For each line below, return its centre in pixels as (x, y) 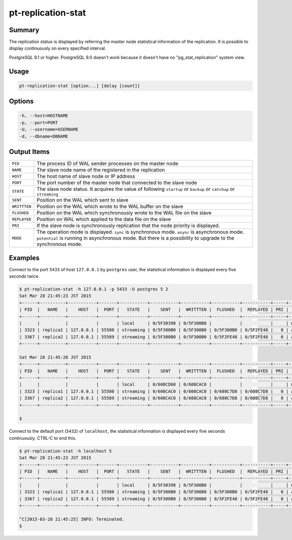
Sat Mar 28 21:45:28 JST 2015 (55, 357)
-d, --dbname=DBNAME (44, 136)
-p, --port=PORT (39, 122)
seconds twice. (24, 276)
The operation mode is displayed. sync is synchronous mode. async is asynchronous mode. (140, 232)
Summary (24, 30)
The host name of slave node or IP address (86, 176)
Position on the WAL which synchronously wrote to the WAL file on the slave (124, 213)
